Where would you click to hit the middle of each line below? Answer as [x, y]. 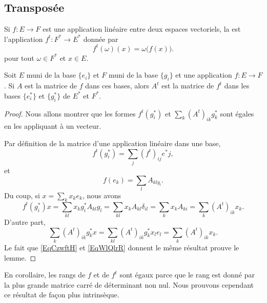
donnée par [101, 39]
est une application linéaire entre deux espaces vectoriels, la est [142, 29]
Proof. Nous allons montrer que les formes [70, 113]
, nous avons [102, 195]
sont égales [237, 113]
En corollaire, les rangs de [45, 275]
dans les [237, 86]
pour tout [19, 57]
